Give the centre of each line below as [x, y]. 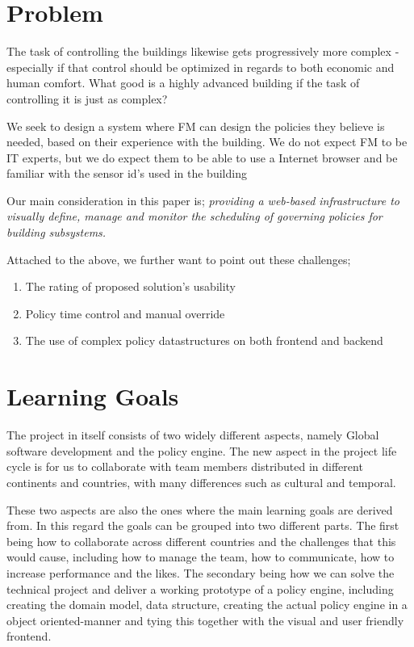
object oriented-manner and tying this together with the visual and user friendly [205, 620]
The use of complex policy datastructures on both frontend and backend [204, 340]
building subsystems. [56, 232]
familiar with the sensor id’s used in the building [127, 173]
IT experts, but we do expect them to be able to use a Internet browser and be [202, 157]
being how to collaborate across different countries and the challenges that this [201, 541]
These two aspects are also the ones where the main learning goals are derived [200, 509]
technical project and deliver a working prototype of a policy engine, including [200, 588]
